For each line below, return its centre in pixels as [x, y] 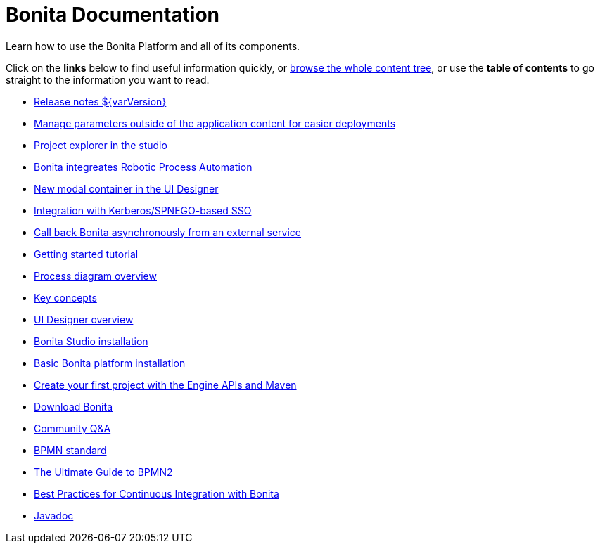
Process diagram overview [95, 276]
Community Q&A [72, 428]
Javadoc [54, 515]
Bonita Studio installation [91, 341]
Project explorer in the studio [101, 145]
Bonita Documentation [113, 15]
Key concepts [65, 297]
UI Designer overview [84, 319]
